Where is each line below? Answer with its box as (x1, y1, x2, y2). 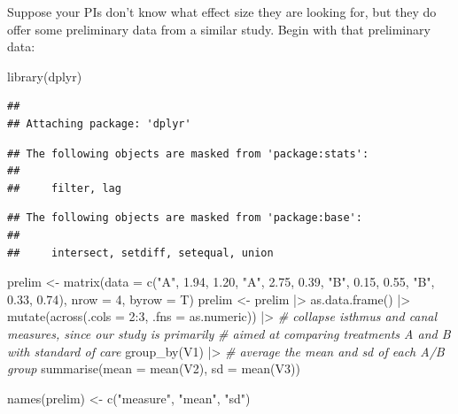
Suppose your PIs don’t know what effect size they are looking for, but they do (7, 3, 437, 20)
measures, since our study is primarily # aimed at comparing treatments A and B (7, 324, 451, 342)
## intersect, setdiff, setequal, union (7, 246, 274, 259)
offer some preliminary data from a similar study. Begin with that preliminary (7, 19, 431, 38)
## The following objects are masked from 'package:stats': (7, 147, 369, 160)
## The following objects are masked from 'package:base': (7, 211, 362, 225)
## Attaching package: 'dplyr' (7, 117, 191, 130)
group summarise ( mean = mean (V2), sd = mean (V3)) (7, 359, 300, 378)
